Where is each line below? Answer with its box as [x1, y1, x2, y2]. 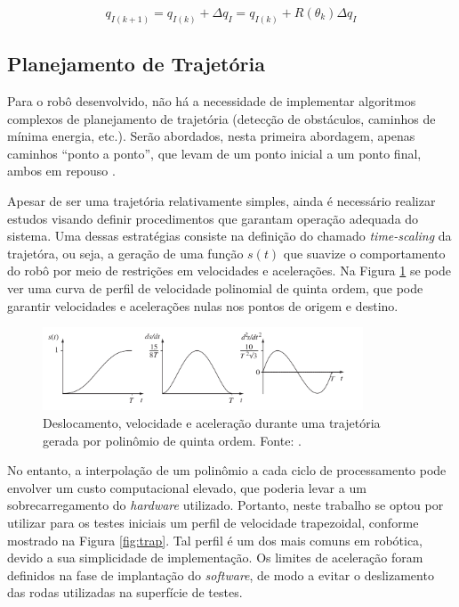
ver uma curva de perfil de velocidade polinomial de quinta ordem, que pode [7, 279, 423, 297]
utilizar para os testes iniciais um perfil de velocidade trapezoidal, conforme [7, 513, 419, 531]
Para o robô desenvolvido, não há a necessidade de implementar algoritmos [7, 92, 416, 111]
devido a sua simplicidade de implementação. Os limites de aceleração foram [7, 548, 423, 567]
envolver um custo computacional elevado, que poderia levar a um [7, 478, 366, 496]
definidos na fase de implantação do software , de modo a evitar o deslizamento [7, 565, 434, 584]
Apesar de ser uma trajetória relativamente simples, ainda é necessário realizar [7, 192, 436, 210]
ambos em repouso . [7, 161, 116, 180]
